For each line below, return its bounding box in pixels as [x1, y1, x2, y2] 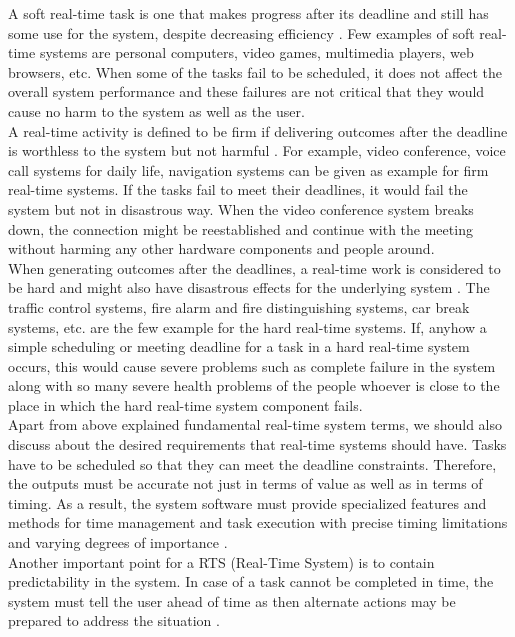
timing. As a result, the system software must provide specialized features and [8, 492, 487, 513]
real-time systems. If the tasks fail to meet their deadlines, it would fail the [8, 179, 468, 200]
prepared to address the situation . [8, 610, 220, 631]
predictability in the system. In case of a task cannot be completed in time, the [8, 571, 494, 592]
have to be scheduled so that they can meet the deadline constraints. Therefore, [8, 453, 497, 474]
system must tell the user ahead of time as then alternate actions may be [8, 590, 456, 611]
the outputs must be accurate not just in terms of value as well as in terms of [8, 473, 483, 494]
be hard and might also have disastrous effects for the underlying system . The [8, 277, 490, 298]
